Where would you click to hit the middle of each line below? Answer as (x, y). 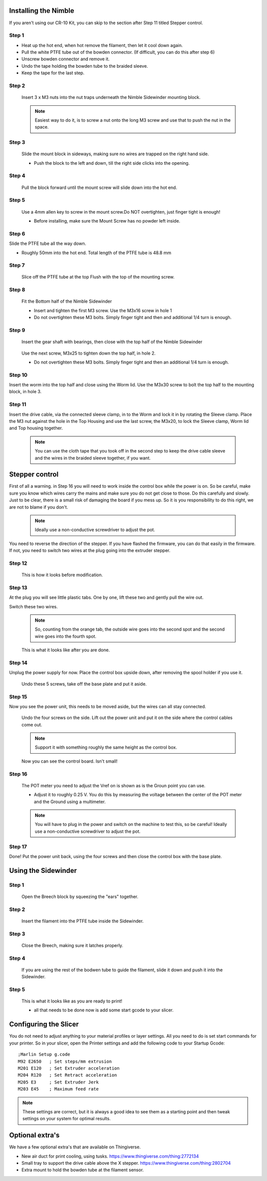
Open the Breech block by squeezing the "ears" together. (80, 896)
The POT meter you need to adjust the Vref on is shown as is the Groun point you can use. (113, 785)
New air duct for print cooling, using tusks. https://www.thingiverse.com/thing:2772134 (110, 1156)
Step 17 (18, 847)
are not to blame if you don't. (39, 507)
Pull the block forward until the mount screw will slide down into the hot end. (99, 187)
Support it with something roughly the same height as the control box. (106, 747)
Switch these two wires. (33, 606)
